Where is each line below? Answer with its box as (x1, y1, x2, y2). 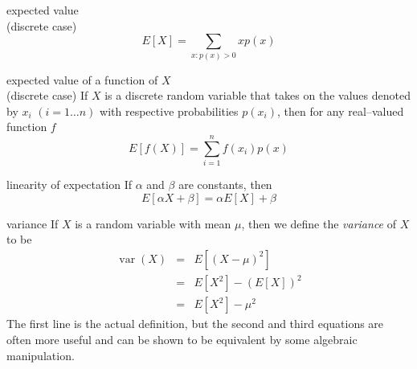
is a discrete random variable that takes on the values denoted (104, 87, 411, 104)
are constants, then (178, 176, 272, 193)
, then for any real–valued (276, 102, 404, 119)
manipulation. (6, 346, 75, 363)
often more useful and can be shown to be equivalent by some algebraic (6, 330, 358, 347)
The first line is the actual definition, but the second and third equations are (6, 315, 384, 332)
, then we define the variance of (241, 215, 397, 232)
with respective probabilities (100, 102, 239, 119)
